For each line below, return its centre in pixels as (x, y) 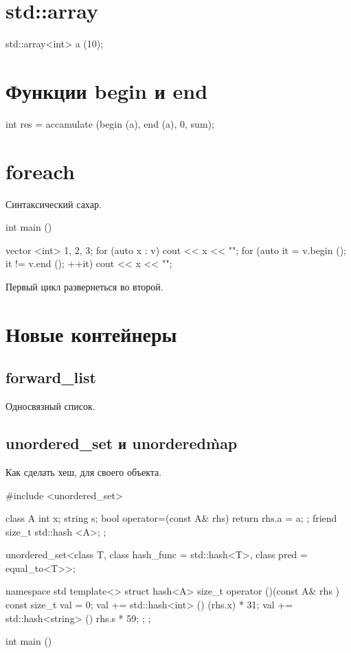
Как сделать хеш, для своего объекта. (84, 471)
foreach (40, 171)
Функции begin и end (107, 90)
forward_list (51, 377)
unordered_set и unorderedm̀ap (122, 443)
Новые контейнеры (91, 333)
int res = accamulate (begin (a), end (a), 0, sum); (110, 123)
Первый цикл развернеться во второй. (84, 286)
